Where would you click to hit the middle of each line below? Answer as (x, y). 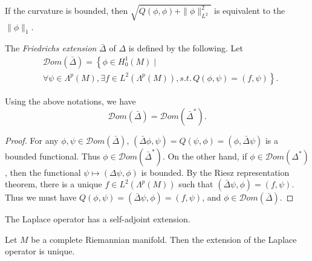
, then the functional (43, 172)
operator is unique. (40, 251)
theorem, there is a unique (54, 184)
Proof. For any (32, 140)
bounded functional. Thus (53, 156)
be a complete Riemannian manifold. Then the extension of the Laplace (164, 239)
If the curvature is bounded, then (67, 11)
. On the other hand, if (205, 156)
